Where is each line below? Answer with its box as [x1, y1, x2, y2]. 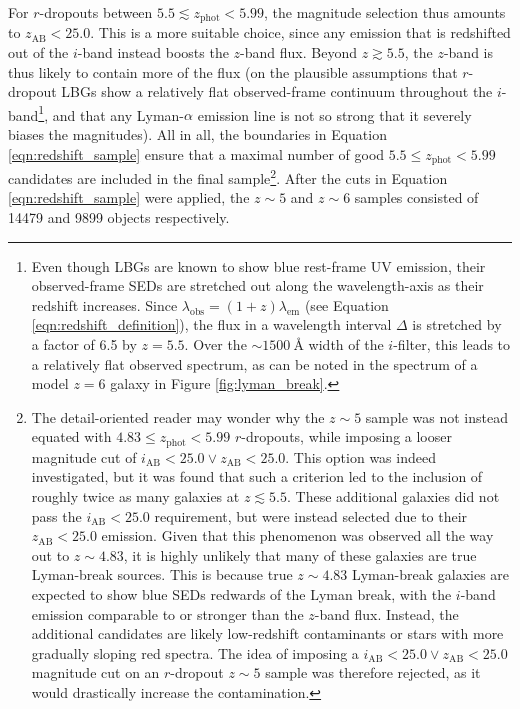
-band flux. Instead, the [314, 603, 459, 624]
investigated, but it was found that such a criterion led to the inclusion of [31, 466, 483, 487]
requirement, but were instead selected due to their [154, 505, 468, 526]
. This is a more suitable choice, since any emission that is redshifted [90, 22, 511, 43]
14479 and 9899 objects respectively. [8, 206, 230, 227]
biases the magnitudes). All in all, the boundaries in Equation [8, 124, 387, 145]
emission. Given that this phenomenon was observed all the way [101, 525, 494, 546]
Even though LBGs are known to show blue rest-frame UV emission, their [31, 255, 486, 276]
